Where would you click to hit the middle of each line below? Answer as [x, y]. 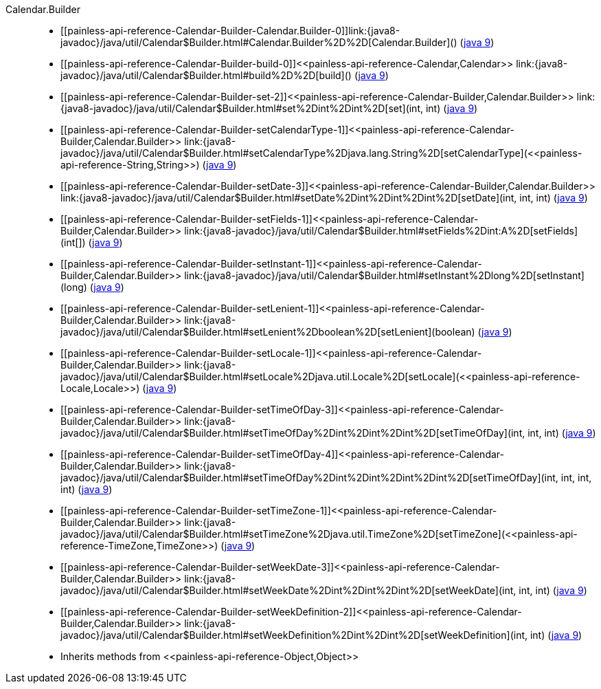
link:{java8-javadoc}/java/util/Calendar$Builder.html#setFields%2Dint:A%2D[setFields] [381, 231]
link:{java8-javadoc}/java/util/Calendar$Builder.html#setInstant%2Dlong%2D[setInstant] [384, 275]
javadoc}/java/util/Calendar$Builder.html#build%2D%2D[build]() [206, 75]
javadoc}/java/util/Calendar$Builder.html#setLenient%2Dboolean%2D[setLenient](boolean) [268, 332]
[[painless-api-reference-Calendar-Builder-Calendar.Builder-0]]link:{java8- [230, 31]
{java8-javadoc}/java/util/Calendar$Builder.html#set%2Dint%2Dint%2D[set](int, [242, 108]
